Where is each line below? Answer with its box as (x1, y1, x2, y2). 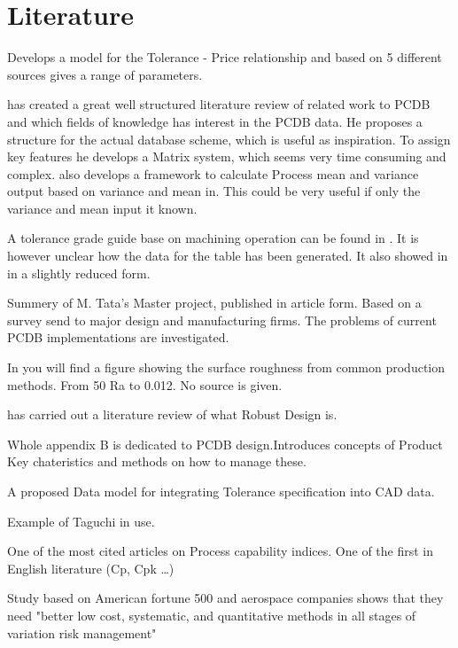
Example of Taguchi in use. (7, 511, 155, 530)
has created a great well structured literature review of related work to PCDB (7, 95, 431, 113)
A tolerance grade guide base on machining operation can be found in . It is (7, 229, 419, 247)
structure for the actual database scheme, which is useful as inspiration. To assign (7, 129, 451, 148)
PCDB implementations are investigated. (7, 328, 229, 347)
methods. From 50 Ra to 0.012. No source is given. (7, 375, 283, 394)
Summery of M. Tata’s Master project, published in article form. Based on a (7, 293, 422, 312)
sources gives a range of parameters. (7, 65, 203, 83)
